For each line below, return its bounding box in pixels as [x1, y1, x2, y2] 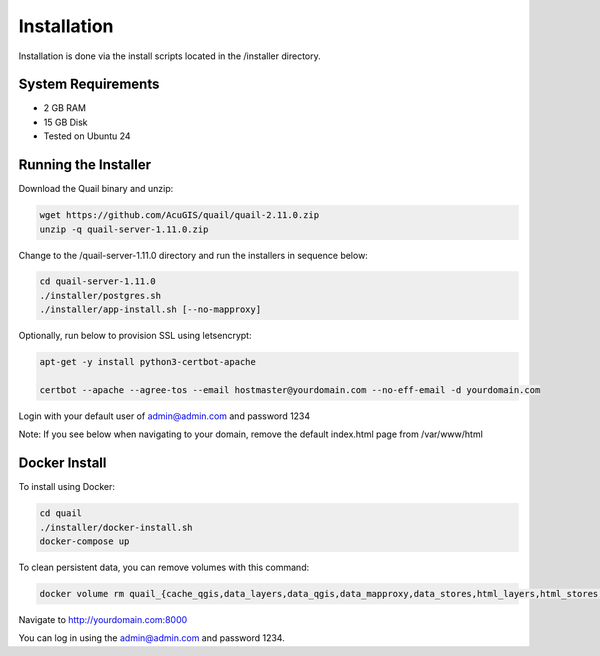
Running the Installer [18, 156, 152, 174]
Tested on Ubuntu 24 [43, 130, 131, 142]
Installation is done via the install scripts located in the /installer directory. [18, 50, 322, 62]
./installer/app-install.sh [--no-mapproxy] [39, 304, 262, 315]
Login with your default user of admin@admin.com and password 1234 [18, 410, 311, 422]
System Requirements [18, 76, 160, 93]
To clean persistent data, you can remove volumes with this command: [18, 561, 310, 574]
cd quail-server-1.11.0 [39, 276, 157, 287]
